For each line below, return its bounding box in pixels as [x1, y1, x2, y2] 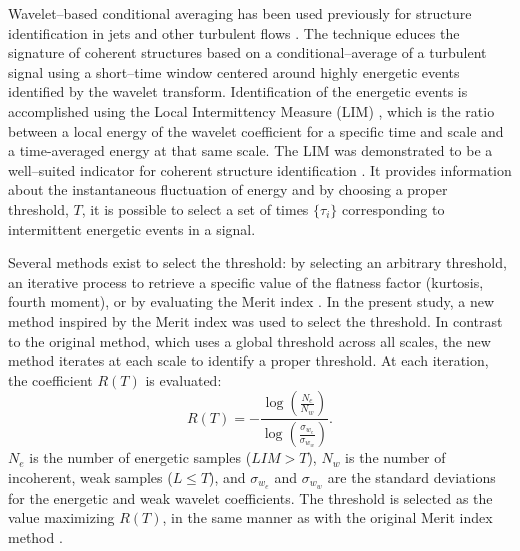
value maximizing [8, 507, 115, 528]
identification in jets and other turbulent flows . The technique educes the [8, 22, 460, 43]
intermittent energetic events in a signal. [8, 218, 256, 239]
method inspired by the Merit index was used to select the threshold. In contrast [8, 310, 503, 331]
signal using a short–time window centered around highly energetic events [8, 61, 460, 82]
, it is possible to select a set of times [81, 198, 309, 219]
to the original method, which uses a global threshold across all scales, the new [8, 330, 491, 351]
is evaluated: [145, 369, 222, 390]
